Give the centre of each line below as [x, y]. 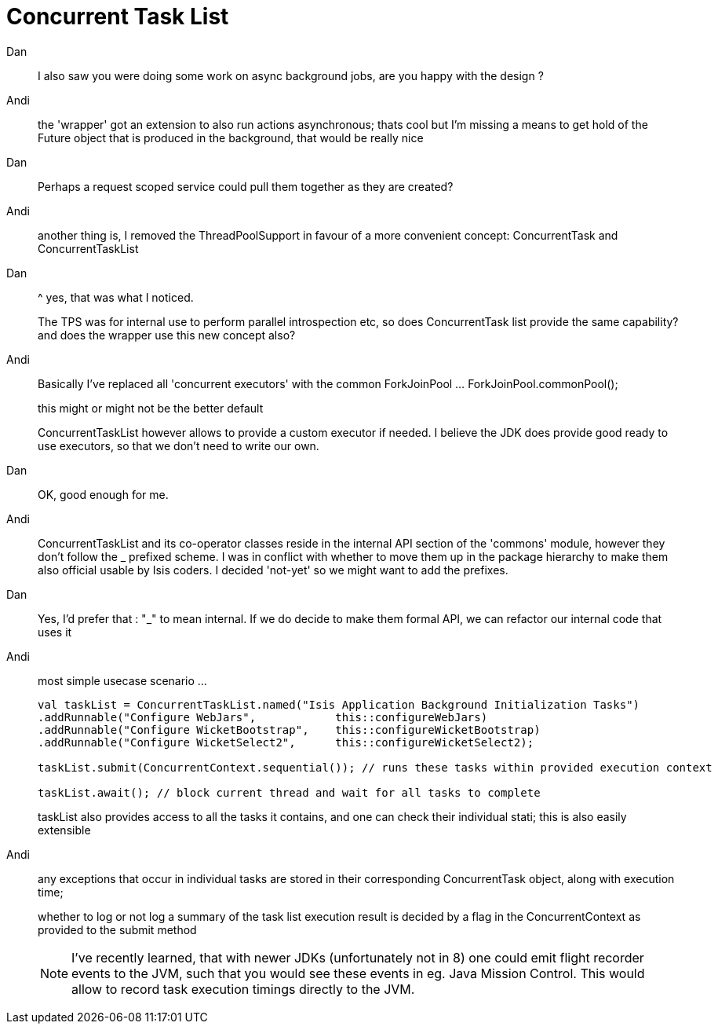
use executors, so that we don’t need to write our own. [179, 445]
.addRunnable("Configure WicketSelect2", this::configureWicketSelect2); [286, 742]
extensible [64, 830]
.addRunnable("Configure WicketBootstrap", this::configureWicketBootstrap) [289, 729]
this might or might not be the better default [151, 408]
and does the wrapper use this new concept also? [167, 335]
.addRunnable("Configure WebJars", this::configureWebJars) [263, 717]
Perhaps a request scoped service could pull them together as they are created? [246, 186]
